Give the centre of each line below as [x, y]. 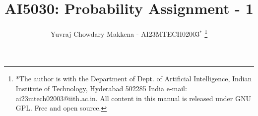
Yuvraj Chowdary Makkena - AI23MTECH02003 [125, 33]
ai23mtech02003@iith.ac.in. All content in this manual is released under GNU [133, 98]
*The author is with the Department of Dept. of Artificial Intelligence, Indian [134, 79]
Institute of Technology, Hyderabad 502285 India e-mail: [101, 88]
